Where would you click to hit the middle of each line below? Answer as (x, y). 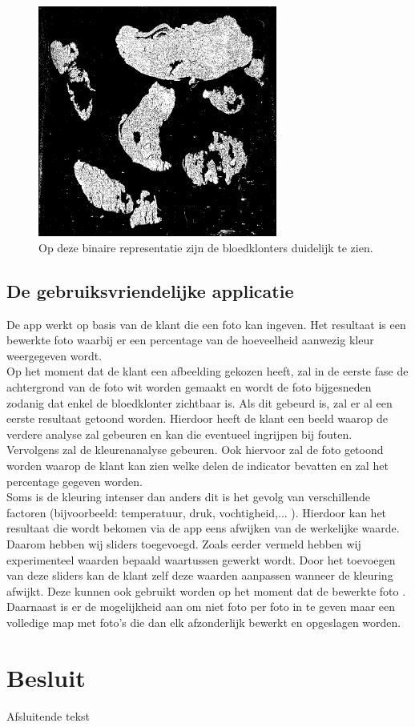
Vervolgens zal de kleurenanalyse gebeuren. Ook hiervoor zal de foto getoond (195, 450)
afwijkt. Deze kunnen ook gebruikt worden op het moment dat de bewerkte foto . (206, 590)
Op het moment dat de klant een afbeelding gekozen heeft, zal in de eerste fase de (207, 371)
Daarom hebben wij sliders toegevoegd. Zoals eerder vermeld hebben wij (184, 543)
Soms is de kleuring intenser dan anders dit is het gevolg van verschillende (189, 497)
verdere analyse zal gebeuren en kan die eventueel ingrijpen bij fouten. (179, 434)
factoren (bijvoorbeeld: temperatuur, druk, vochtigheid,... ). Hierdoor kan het (197, 512)
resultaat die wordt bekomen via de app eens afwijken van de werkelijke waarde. (203, 528)
